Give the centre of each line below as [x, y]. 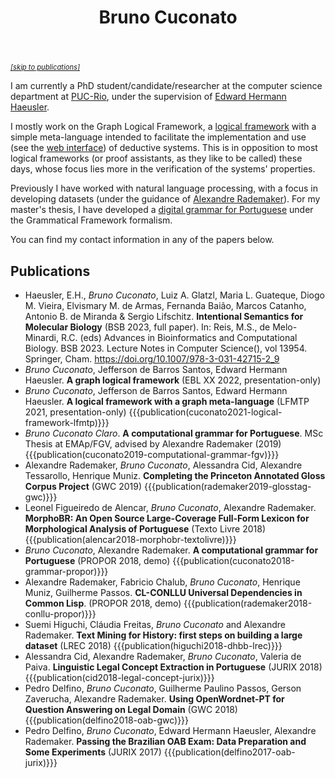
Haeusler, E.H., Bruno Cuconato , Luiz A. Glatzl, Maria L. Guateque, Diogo [174, 295]
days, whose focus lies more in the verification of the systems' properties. [163, 169]
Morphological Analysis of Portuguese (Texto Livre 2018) [145, 529]
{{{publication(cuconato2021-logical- [205, 412]
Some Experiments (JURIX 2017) [93, 752]
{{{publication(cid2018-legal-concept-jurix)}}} [119, 677]
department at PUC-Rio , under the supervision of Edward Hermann [148, 97]
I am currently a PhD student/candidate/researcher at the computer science [166, 86]
